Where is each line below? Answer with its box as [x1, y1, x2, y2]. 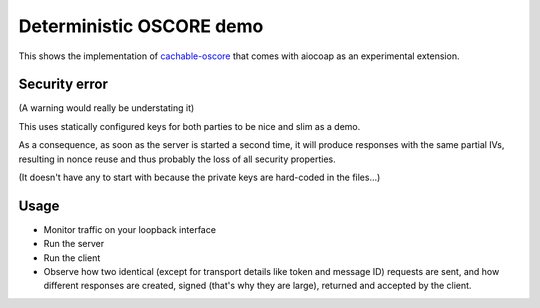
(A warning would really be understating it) [18, 102, 195, 114]
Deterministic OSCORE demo [18, 15, 264, 37]
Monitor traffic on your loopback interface [43, 223, 217, 235]
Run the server [43, 238, 105, 250]
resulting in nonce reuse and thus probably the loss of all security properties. [18, 153, 336, 165]
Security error [18, 76, 109, 93]
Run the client [43, 251, 101, 264]
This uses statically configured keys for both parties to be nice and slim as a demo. [18, 120, 361, 132]
